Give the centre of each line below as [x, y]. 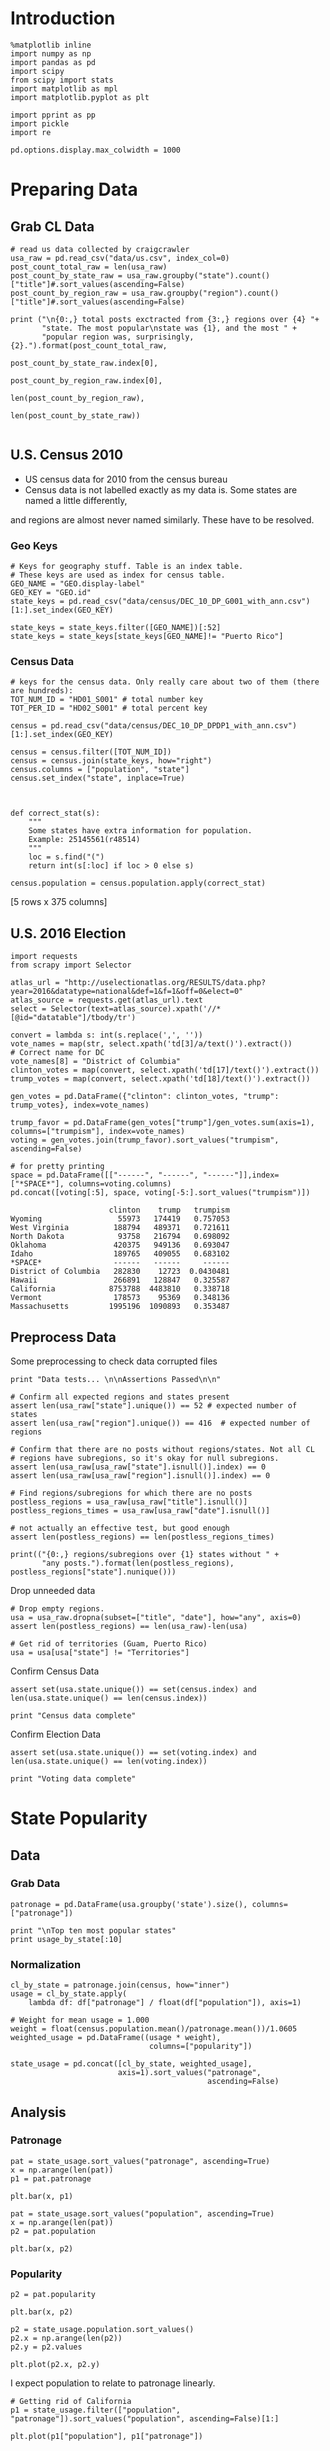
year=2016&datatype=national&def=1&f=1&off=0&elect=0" [127, 992]
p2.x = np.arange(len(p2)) [66, 2338]
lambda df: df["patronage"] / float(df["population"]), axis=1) [165, 2003]
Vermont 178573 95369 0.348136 [120, 1298]
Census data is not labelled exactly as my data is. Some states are [161, 489]
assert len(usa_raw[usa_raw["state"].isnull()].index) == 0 [138, 1467]
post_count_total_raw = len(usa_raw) [89, 267]
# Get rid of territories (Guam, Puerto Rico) [109, 1643]
